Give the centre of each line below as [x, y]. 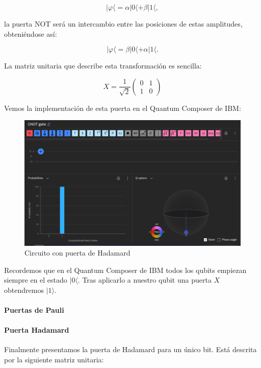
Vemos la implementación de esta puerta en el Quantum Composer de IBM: [123, 108]
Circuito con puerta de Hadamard [77, 253]
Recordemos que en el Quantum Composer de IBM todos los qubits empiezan [125, 270]
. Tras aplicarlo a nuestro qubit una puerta [145, 280]
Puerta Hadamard [37, 330]
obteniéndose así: [31, 33]
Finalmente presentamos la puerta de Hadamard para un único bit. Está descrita [130, 349]
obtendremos [24, 290]
